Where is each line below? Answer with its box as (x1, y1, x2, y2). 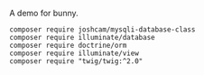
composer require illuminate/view (9, 49, 140, 58)
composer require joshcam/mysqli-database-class (9, 25, 196, 34)
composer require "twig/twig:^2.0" (9, 57, 144, 66)
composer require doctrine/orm (9, 41, 127, 50)
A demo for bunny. (9, 8, 79, 18)
